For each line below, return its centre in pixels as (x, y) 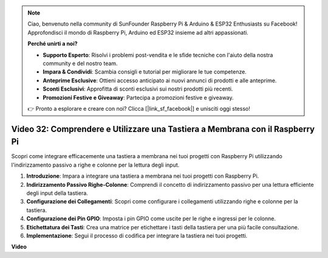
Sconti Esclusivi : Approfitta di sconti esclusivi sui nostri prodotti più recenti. (138, 89)
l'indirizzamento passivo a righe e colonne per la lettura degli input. (95, 165)
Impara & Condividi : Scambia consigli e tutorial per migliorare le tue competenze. (145, 72)
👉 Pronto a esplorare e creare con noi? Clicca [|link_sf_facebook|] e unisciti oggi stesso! (139, 108)
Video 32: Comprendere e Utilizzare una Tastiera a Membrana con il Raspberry (163, 129)
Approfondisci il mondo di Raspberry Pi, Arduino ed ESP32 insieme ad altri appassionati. (138, 32)
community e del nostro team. (80, 63)
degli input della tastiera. (57, 193)
